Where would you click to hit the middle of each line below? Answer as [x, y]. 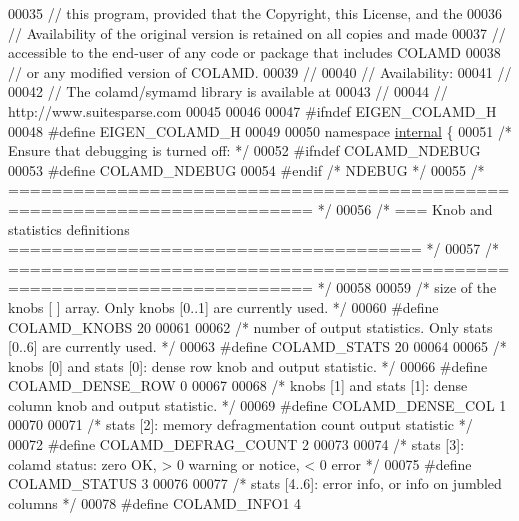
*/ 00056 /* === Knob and [405, 208]
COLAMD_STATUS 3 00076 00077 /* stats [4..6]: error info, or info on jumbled [255, 483]
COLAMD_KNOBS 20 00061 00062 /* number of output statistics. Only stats [250, 326]
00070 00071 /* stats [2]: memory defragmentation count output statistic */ [240, 424]
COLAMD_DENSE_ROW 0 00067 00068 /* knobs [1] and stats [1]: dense [238, 385]
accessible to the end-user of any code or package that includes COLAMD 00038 [254, 52]
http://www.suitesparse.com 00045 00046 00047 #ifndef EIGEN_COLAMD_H [252, 110]
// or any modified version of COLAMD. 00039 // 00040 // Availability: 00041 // [260, 71]
